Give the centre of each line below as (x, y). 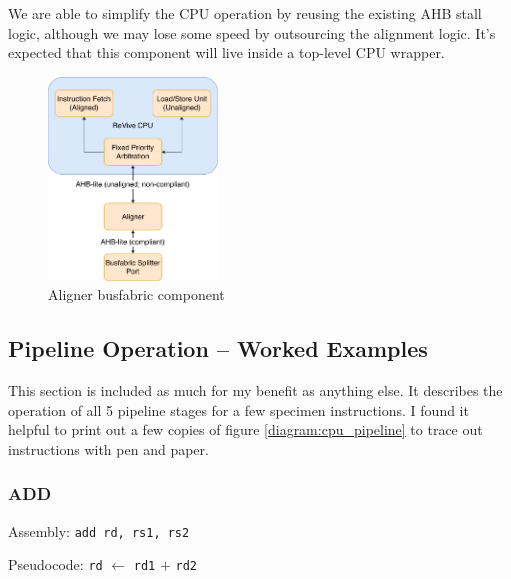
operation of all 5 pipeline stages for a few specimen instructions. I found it (238, 409)
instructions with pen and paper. (108, 448)
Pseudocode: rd (55, 564)
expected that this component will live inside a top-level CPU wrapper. (226, 52)
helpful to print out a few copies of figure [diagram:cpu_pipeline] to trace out (245, 429)
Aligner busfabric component (136, 294)
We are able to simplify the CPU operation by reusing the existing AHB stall (245, 13)
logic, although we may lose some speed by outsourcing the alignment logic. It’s (252, 32)
